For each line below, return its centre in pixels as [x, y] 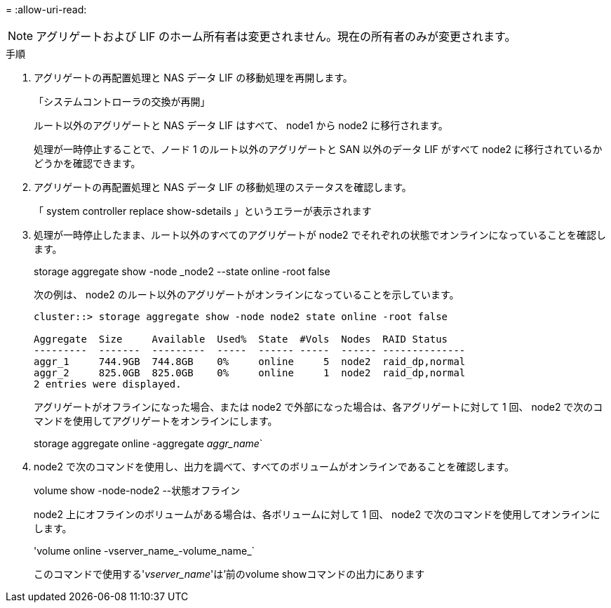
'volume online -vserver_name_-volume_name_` [145, 551]
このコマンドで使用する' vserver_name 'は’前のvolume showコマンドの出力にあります [229, 574]
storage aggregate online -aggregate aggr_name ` [148, 443]
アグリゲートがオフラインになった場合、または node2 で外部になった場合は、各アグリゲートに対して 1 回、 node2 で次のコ [318, 407]
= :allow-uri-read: [46, 9]
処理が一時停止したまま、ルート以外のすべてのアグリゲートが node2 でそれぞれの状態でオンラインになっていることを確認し [320, 235]
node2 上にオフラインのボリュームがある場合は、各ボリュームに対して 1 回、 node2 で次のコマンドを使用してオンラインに [317, 514]
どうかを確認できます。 [87, 163]
